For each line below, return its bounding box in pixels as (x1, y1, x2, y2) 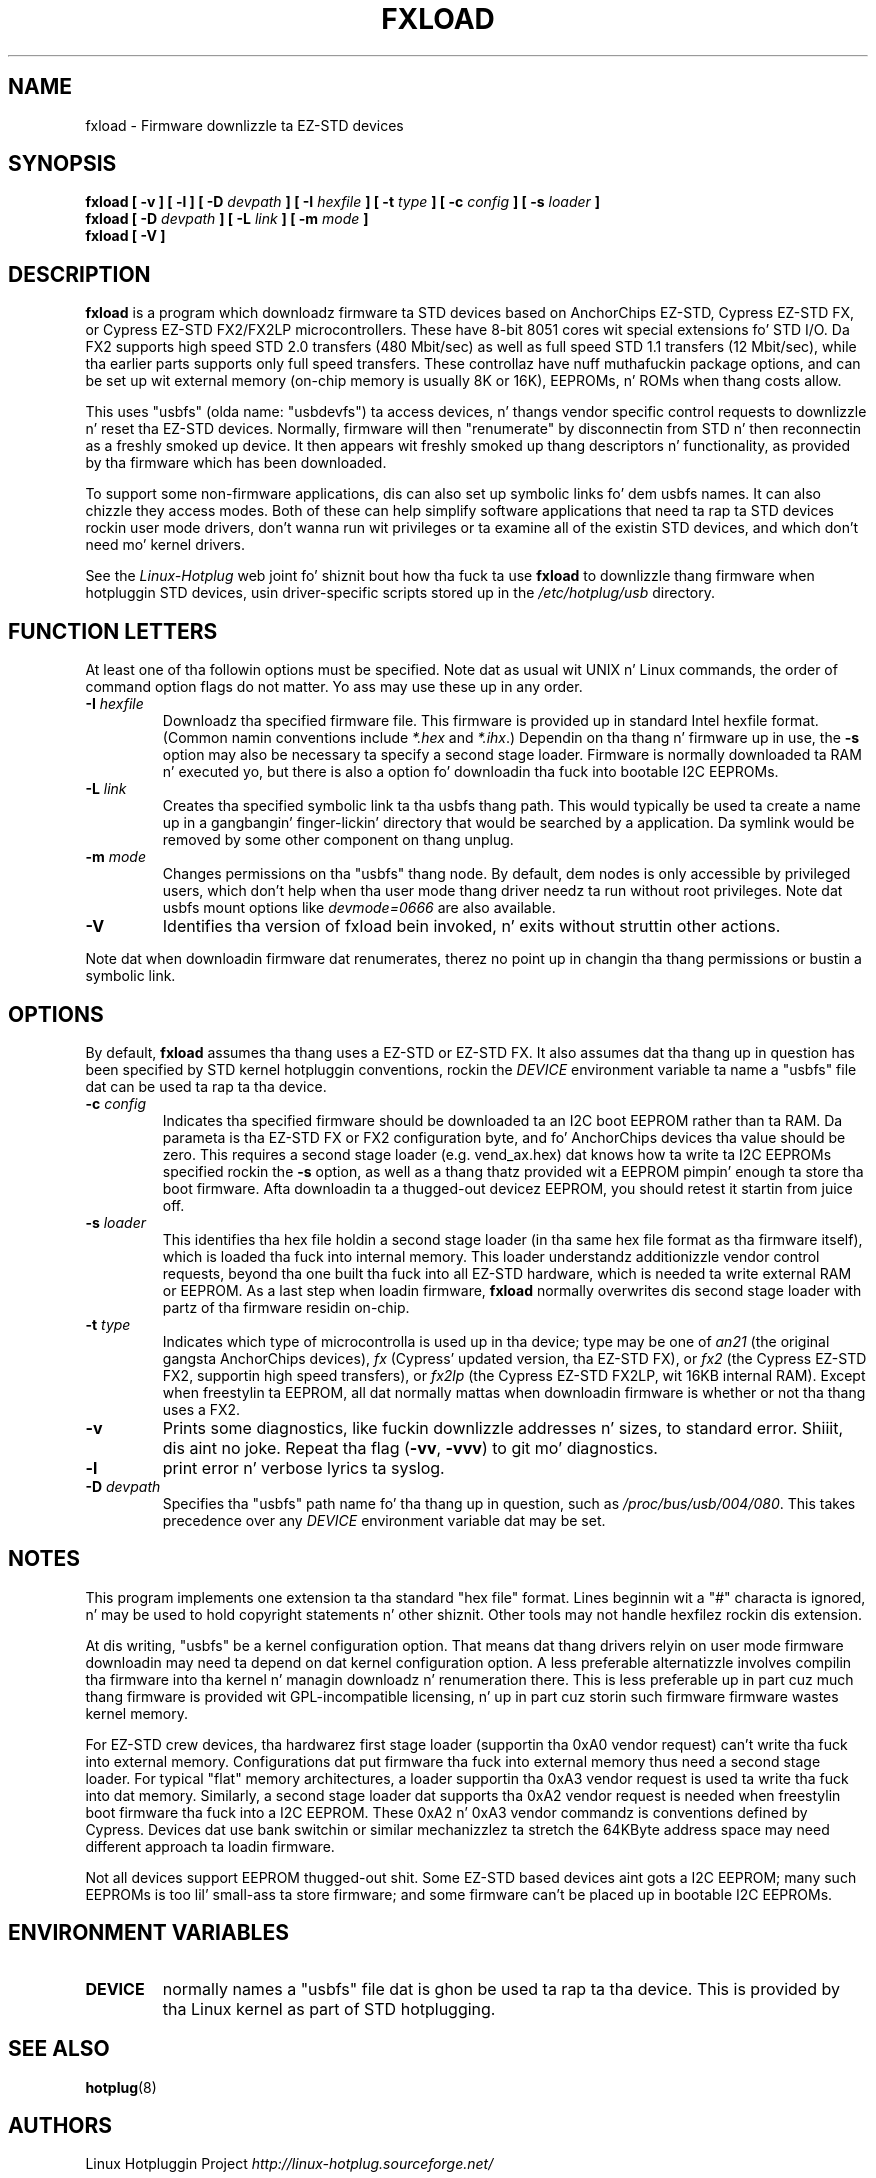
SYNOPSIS (8, 151, 117, 177)
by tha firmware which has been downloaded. (85, 454, 387, 472)
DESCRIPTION (8, 261, 151, 287)
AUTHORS (8, 2112, 113, 2138)
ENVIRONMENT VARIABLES (8, 1920, 289, 1946)
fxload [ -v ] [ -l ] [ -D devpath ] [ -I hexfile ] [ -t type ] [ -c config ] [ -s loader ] (85, 193, 601, 211)
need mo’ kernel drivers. (85, 536, 246, 554)
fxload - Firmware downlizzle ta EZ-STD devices (85, 116, 404, 134)
